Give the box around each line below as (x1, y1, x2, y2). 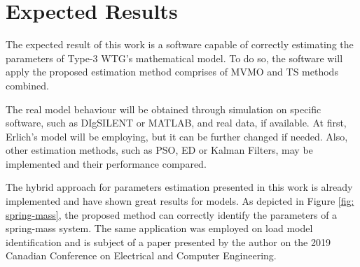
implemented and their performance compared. (6, 156, 207, 171)
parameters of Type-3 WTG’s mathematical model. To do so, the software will (6, 50, 343, 65)
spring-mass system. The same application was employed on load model (6, 221, 313, 236)
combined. (6, 78, 49, 92)
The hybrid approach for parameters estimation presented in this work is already (6, 180, 353, 194)
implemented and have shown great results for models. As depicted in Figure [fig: (6, 194, 354, 208)
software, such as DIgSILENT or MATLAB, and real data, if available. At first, (6, 115, 347, 130)
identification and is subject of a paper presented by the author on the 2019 (6, 234, 331, 249)
